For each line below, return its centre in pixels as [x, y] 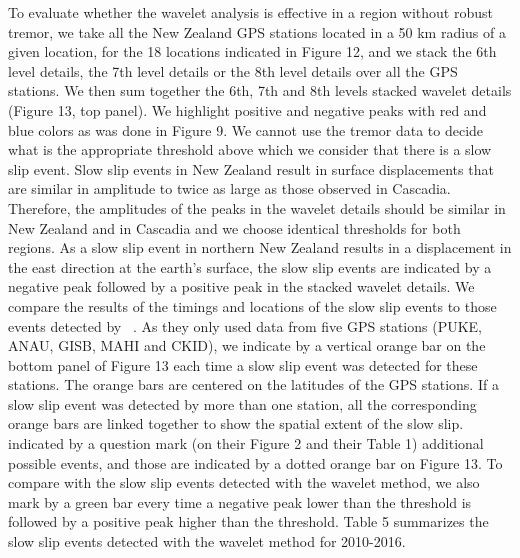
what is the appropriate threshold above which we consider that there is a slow [250, 149]
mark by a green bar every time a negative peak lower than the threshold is [240, 501]
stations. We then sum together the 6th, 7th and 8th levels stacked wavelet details [260, 90]
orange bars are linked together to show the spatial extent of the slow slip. [236, 423]
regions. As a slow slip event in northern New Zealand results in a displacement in [260, 247]
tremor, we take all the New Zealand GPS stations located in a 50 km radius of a [257, 31]
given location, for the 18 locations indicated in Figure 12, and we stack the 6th [252, 51]
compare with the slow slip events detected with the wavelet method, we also [244, 482]
